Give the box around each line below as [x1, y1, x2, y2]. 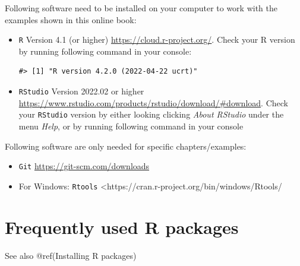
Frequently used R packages [5, 214, 239, 239]
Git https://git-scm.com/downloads [18, 160, 150, 172]
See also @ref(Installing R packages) [5, 249, 137, 261]
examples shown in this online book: [5, 13, 137, 26]
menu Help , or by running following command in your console [18, 119, 244, 132]
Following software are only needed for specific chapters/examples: [5, 140, 247, 152]
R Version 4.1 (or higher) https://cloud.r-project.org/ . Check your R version [18, 33, 295, 46]
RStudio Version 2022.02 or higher [18, 85, 144, 97]
